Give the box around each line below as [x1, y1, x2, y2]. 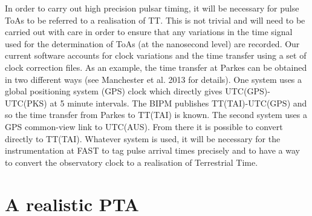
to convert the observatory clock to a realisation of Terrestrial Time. [5, 155, 258, 168]
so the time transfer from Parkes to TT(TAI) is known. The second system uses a [5, 108, 307, 121]
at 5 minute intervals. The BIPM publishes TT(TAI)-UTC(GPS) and [50, 96, 307, 109]
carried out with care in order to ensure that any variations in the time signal [5, 25, 293, 38]
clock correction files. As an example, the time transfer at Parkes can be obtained [5, 61, 307, 73]
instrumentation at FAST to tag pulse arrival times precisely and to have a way [5, 144, 300, 157]
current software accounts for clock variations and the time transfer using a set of [5, 49, 307, 62]
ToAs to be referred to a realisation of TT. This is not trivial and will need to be [5, 13, 305, 26]
